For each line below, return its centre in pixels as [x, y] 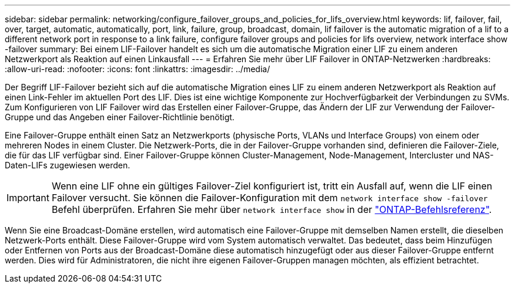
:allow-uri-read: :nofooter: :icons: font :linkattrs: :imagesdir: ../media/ [138, 69]
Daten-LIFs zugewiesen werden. [68, 165]
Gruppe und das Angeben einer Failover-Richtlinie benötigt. [120, 117]
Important [28, 198]
